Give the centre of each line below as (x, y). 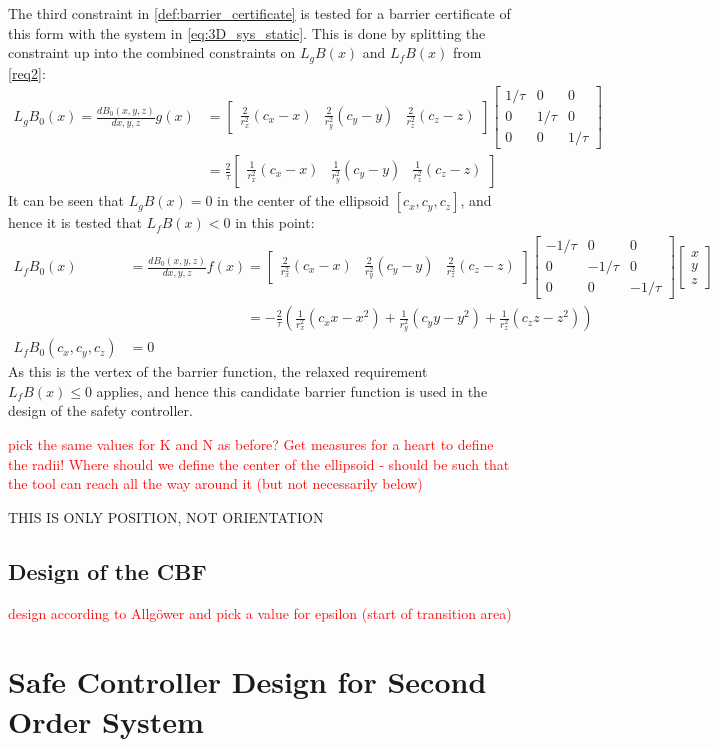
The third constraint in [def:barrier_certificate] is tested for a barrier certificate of (259, 13)
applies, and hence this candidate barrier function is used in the (292, 390)
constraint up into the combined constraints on (152, 52)
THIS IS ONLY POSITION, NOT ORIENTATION (166, 516)
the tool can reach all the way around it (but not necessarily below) (215, 483)
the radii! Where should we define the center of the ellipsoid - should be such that (259, 463)
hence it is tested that (75, 222)
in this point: (275, 222)
